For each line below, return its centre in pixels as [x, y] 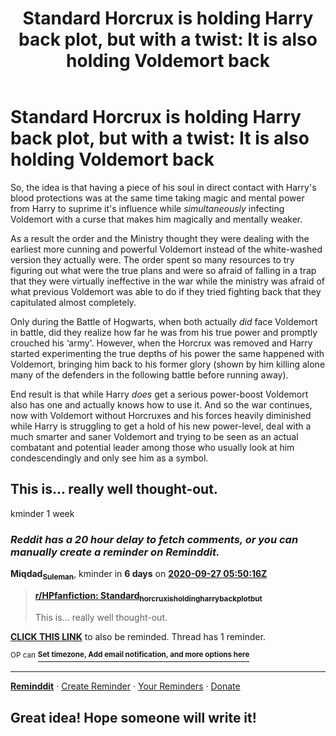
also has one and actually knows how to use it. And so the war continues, [161, 404]
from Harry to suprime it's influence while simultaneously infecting [147, 208]
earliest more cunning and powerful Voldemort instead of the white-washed [166, 249]
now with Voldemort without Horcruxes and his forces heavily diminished [161, 415]
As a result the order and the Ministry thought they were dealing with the [160, 238]
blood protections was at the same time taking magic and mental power [157, 198]
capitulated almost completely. [73, 302]
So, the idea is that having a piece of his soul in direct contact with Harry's [163, 187]
